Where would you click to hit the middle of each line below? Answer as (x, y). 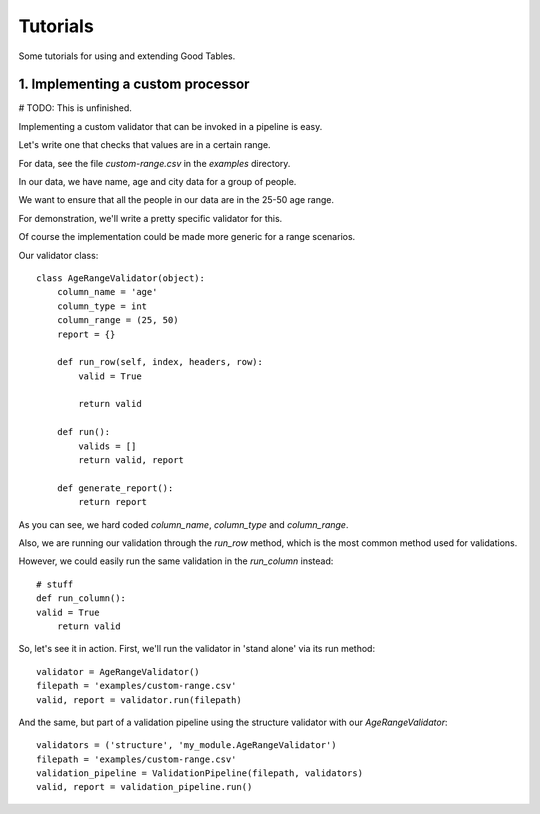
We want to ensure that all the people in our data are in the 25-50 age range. (176, 200)
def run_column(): (81, 598)
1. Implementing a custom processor (134, 84)
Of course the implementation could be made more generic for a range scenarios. (187, 237)
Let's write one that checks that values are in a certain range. (144, 145)
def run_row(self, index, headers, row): (160, 362)
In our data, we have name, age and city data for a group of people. (157, 182)
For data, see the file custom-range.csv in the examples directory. (154, 163)
